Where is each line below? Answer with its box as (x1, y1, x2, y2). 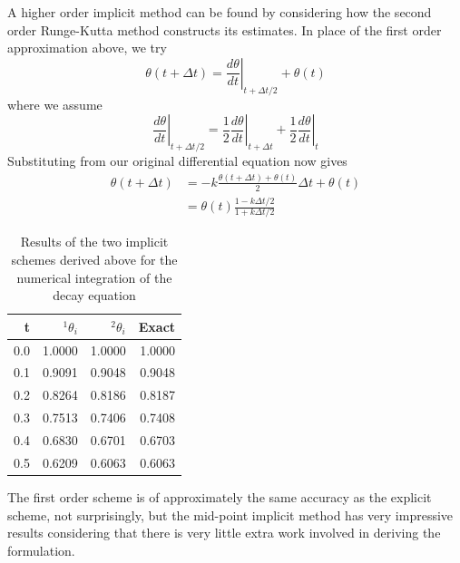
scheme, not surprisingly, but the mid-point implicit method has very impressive (7, 505, 454, 524)
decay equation (53, 286, 136, 305)
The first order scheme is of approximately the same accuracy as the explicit (7, 487, 432, 506)
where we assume (7, 94, 103, 113)
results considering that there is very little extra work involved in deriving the (7, 523, 441, 542)
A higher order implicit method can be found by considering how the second (7, 3, 432, 21)
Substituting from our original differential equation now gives (7, 150, 347, 170)
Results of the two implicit (20, 232, 169, 251)
